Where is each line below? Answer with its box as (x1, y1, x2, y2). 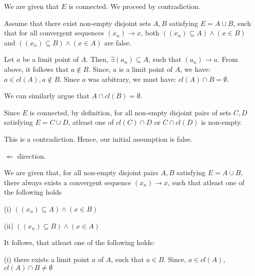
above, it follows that (4, 63, 69, 74)
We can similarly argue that (4, 90, 89, 101)
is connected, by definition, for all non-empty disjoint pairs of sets (29, 107, 231, 117)
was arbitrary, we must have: (88, 73, 176, 84)
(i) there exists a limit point (4, 254, 89, 264)
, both (140, 27, 159, 38)
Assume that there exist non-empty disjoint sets (4, 17, 151, 28)
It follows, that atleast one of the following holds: (4, 237, 155, 248)
